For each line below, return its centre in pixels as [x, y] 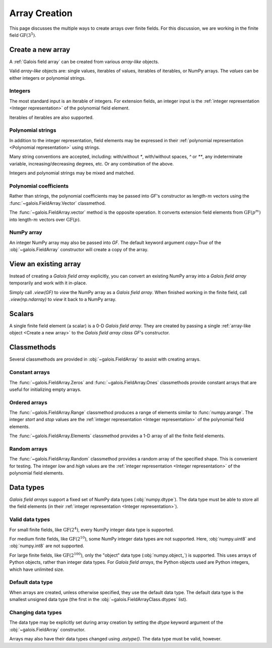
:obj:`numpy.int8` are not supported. [47, 546]
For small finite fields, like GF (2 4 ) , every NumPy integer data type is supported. [92, 529]
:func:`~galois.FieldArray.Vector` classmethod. [57, 203]
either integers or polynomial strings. [47, 78]
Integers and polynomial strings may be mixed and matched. [72, 173]
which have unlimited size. [37, 569]
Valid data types [30, 519]
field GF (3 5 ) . [23, 35]
